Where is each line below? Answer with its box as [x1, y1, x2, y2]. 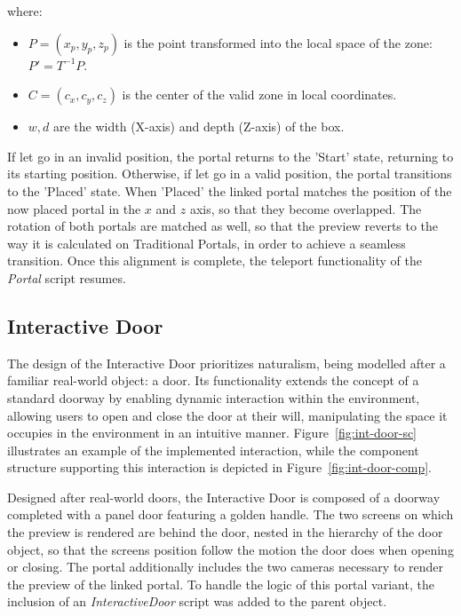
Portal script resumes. [7, 268, 126, 287]
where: [7, 2, 43, 20]
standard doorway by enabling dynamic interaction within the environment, [7, 388, 420, 407]
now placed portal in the [7, 199, 141, 217]
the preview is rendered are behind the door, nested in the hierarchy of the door [7, 523, 443, 541]
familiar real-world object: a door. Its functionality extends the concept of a [7, 371, 419, 390]
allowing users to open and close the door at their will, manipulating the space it [7, 406, 448, 424]
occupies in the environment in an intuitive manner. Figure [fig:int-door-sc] [7, 423, 417, 442]
